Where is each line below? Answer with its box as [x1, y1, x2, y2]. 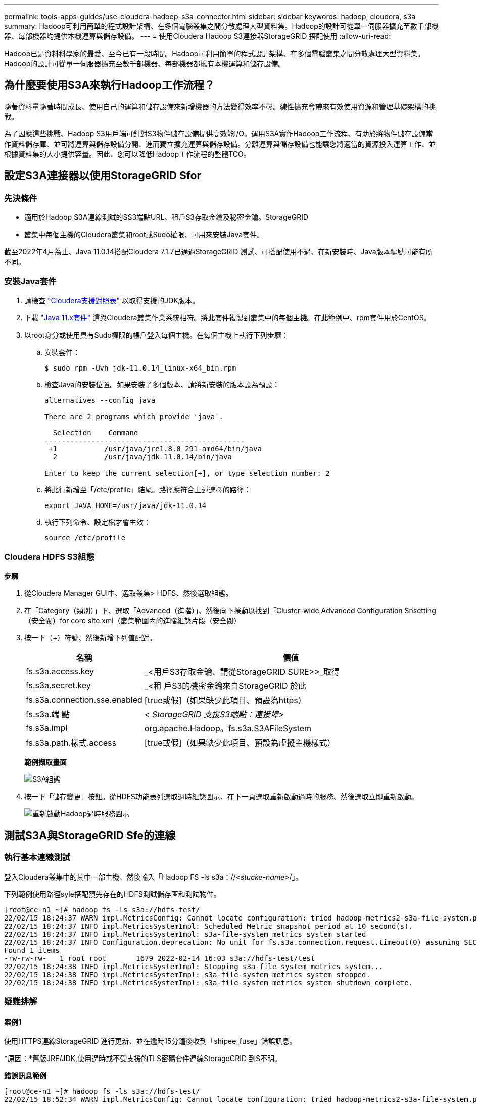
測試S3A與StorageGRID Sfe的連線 [4, 829, 176, 842]
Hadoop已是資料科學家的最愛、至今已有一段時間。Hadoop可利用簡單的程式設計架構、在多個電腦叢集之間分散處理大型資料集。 [4, 49, 425, 58]
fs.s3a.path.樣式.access [26, 737, 116, 748]
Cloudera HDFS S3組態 [4, 551, 94, 562]
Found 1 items [4, 946, 60, 954]
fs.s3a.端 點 [26, 709, 70, 719]
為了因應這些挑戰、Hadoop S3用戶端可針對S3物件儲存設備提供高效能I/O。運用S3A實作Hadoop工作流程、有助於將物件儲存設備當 [4, 129, 433, 138]
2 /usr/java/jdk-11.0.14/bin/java [53, 452, 232, 461]
